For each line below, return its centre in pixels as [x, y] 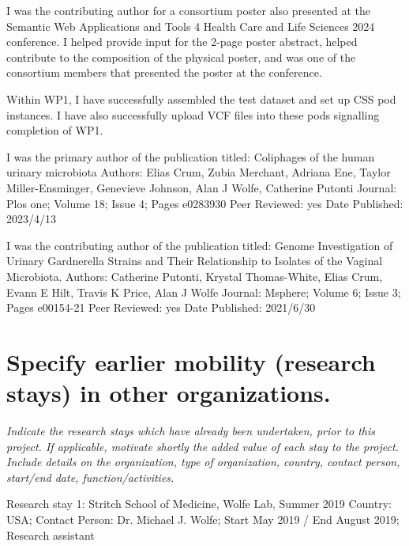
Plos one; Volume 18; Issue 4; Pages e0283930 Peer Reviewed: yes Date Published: [205, 203]
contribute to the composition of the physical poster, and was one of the [181, 57]
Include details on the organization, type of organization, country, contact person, [203, 462]
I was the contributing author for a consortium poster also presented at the [189, 10]
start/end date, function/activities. [90, 477]
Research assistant [51, 535]
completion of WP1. [55, 130]
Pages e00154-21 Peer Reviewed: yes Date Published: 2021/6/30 [161, 307]
